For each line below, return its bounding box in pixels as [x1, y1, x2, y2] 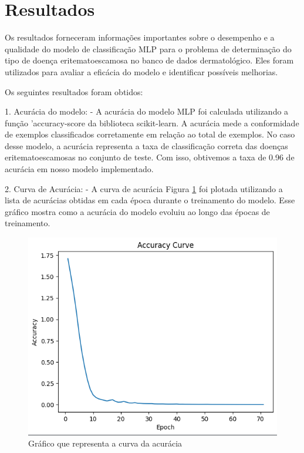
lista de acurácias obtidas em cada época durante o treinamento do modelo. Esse [5, 194, 295, 206]
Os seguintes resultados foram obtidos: [5, 85, 143, 98]
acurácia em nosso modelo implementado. [5, 163, 154, 175]
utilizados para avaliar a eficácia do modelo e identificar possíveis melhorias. [5, 65, 278, 78]
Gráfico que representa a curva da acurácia [28, 437, 183, 449]
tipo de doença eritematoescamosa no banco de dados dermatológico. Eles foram [5, 54, 294, 66]
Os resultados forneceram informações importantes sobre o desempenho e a [5, 31, 275, 43]
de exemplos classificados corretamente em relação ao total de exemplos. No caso [5, 128, 295, 140]
